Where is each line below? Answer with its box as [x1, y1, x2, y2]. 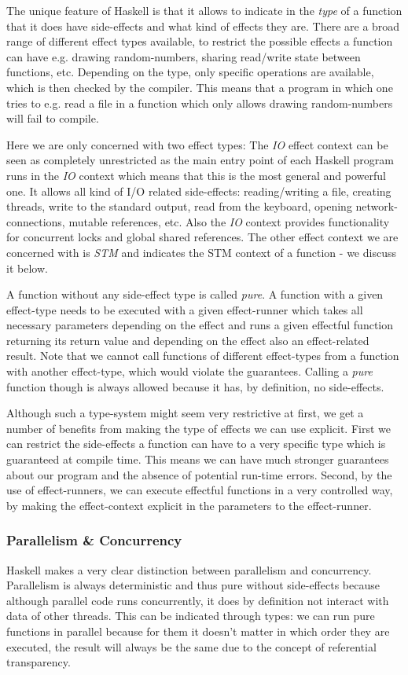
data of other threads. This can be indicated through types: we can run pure [6, 607, 375, 624]
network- [355, 198, 398, 215]
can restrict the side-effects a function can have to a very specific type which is [6, 435, 386, 452]
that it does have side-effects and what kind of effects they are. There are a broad [6, 17, 400, 34]
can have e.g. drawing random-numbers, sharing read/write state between [6, 48, 361, 64]
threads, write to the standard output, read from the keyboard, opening [6, 198, 352, 215]
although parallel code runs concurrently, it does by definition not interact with [6, 592, 389, 608]
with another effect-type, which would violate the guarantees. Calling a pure [6, 363, 373, 380]
